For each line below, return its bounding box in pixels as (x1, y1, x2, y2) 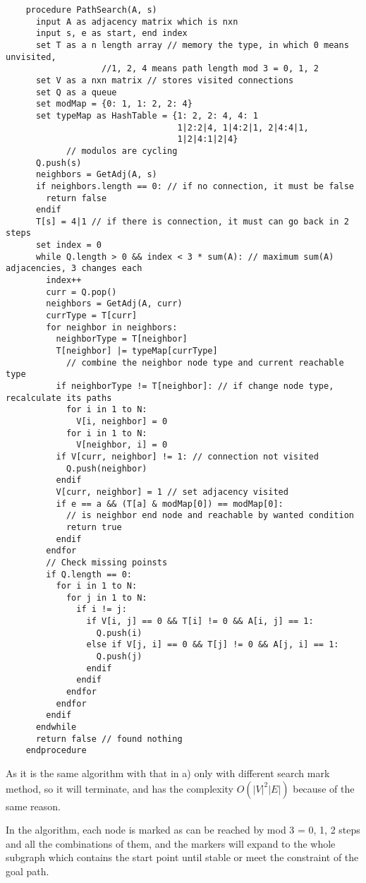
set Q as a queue (35, 87, 117, 97)
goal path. (6, 863, 49, 878)
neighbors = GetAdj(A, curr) (46, 299, 183, 309)
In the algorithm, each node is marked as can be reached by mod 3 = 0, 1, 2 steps (6, 822, 360, 837)
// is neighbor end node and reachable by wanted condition (66, 510, 354, 521)
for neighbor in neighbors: (46, 322, 178, 332)
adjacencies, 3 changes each (6, 263, 142, 274)
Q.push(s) (35, 157, 82, 168)
